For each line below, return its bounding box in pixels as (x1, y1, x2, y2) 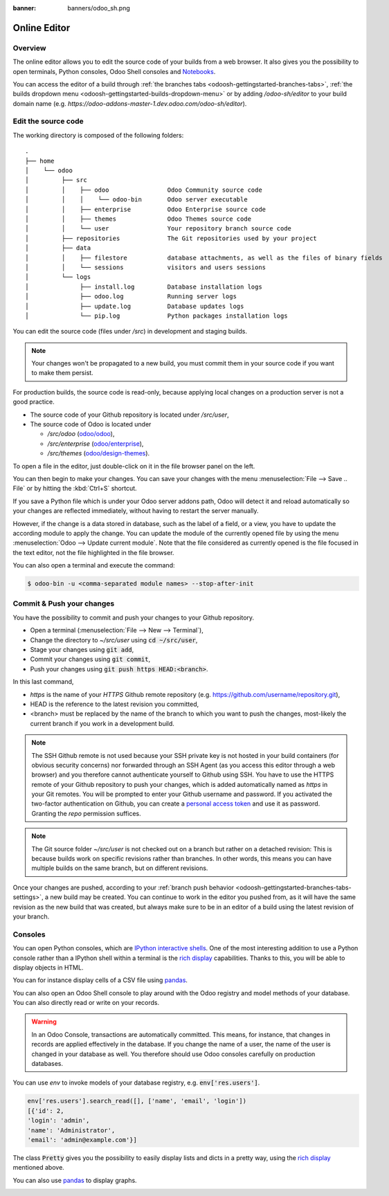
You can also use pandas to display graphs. (12, 1176, 138, 1184)
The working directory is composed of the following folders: (12, 131, 184, 139)
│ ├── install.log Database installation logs (25, 282, 262, 291)
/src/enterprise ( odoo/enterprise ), (47, 440, 144, 448)
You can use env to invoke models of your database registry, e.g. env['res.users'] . (12, 1078, 260, 1087)
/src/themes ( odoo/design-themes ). (47, 449, 150, 457)
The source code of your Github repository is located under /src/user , (30, 410, 229, 419)
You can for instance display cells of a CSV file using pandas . (12, 976, 188, 984)
